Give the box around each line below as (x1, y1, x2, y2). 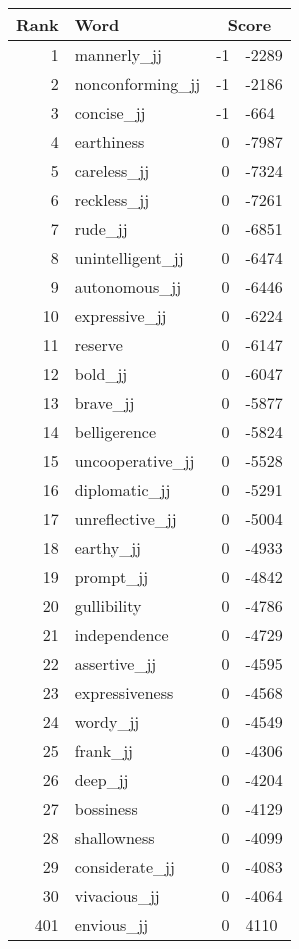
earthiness (74, 130, 145, 153)
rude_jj (74, 217, 128, 240)
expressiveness (74, 681, 174, 704)
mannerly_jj (74, 43, 162, 66)
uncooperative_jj (74, 449, 195, 472)
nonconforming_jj (74, 72, 201, 95)
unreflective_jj (74, 507, 177, 530)
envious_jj (74, 913, 149, 936)
